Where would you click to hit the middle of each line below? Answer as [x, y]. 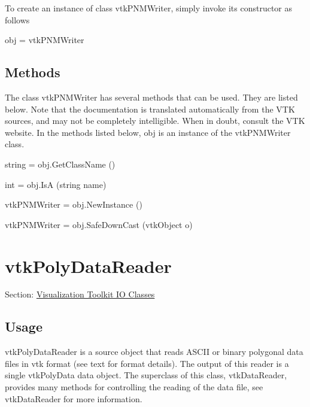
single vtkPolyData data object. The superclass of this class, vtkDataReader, [146, 375]
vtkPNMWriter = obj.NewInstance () [74, 204]
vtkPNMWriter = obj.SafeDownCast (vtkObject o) [99, 224]
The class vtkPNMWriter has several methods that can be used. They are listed [151, 97]
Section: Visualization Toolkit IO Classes [80, 294]
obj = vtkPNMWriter [45, 40]
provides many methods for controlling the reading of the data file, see [134, 387]
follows [17, 19]
